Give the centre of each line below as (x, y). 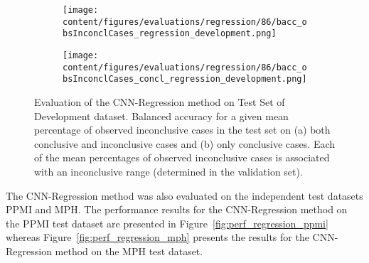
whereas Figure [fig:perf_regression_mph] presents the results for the (157, 237)
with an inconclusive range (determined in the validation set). (169, 171)
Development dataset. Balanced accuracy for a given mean (161, 116)
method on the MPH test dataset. (129, 251)
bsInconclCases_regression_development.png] (170, 34)
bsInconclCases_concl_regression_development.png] (185, 79)
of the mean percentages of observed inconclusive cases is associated (182, 157)
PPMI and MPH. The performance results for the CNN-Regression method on (177, 209)
